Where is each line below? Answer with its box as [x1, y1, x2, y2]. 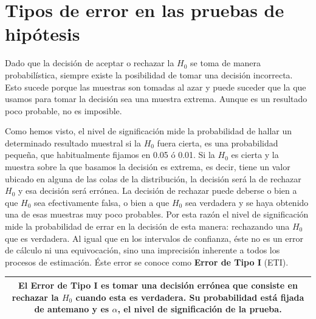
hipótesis [5, 21, 80, 46]
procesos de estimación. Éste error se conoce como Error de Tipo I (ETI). [5, 255, 289, 268]
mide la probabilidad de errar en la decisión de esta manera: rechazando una [5, 220, 290, 233]
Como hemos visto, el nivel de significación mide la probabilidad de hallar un [5, 125, 292, 137]
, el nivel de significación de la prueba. [117, 303, 282, 315]
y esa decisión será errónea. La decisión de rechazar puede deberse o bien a [18, 184, 297, 197]
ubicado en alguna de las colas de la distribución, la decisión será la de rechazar [5, 172, 301, 185]
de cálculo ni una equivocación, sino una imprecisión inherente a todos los [5, 244, 280, 256]
